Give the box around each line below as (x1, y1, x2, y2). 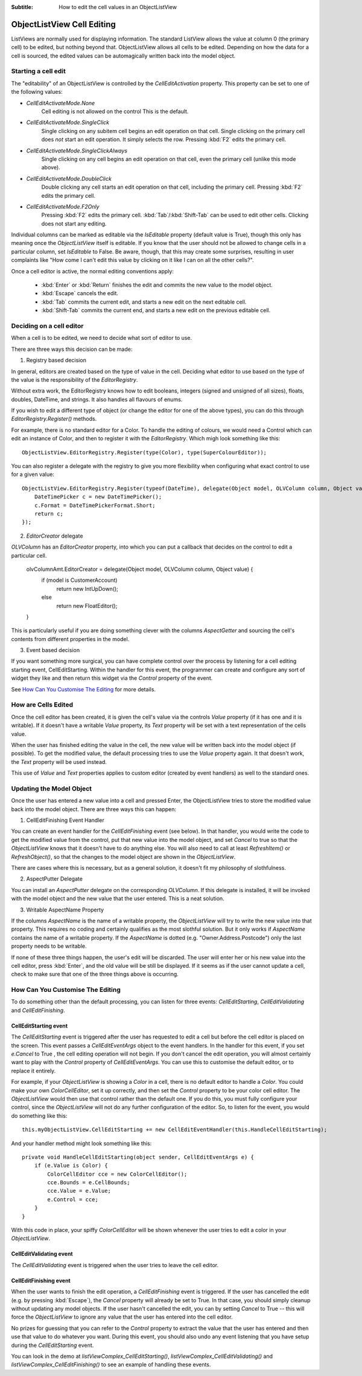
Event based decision (26, 647, 80, 654)
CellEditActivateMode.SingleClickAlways (26, 147, 128, 154)
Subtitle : (11, 4, 33, 10)
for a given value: (11, 471, 54, 478)
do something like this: (11, 1112, 68, 1119)
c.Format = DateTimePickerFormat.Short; (34, 502, 156, 509)
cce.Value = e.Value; (47, 1187, 112, 1195)
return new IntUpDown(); (56, 585, 119, 592)
